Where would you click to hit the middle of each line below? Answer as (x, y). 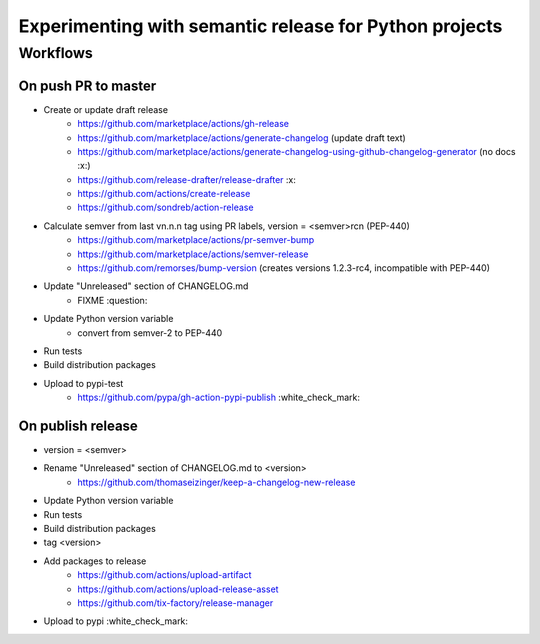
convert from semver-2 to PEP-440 (150, 332)
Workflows (56, 53)
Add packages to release (95, 561)
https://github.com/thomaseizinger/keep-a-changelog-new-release (216, 482)
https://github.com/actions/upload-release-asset (178, 589)
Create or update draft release (106, 109)
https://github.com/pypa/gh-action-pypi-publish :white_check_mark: (218, 397)
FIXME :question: (112, 300)
